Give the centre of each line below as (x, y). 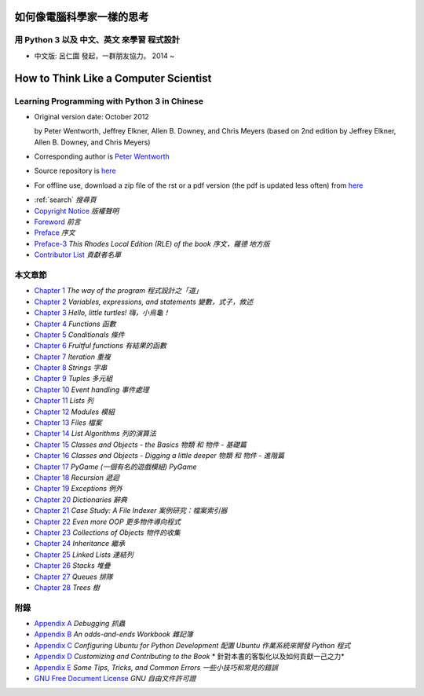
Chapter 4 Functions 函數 (75, 324)
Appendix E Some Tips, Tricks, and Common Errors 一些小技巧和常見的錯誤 (156, 667)
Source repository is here (75, 171)
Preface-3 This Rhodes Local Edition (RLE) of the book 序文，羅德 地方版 (152, 244)
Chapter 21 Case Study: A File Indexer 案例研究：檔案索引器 (131, 511)
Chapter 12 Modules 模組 (75, 412)
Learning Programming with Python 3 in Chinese (109, 101)
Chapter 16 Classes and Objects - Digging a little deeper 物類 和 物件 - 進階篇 (159, 456)
